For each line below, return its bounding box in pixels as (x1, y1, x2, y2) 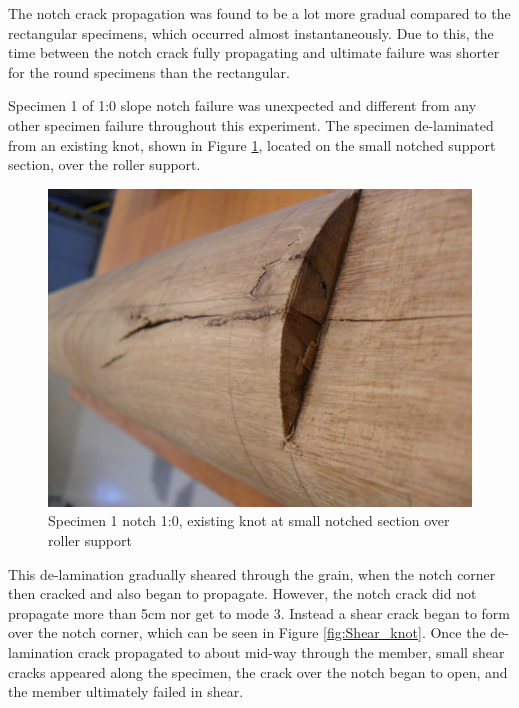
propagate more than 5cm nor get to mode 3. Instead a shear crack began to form (8, 602, 511, 623)
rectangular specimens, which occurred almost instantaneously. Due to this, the (8, 22, 494, 43)
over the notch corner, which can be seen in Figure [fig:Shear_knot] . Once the (8, 622, 486, 643)
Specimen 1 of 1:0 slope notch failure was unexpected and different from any (8, 95, 477, 116)
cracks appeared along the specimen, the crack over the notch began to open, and (8, 661, 508, 682)
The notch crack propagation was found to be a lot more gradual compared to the (8, 3, 511, 23)
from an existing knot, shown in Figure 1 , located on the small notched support (8, 134, 496, 155)
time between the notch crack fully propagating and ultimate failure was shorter (8, 42, 500, 63)
